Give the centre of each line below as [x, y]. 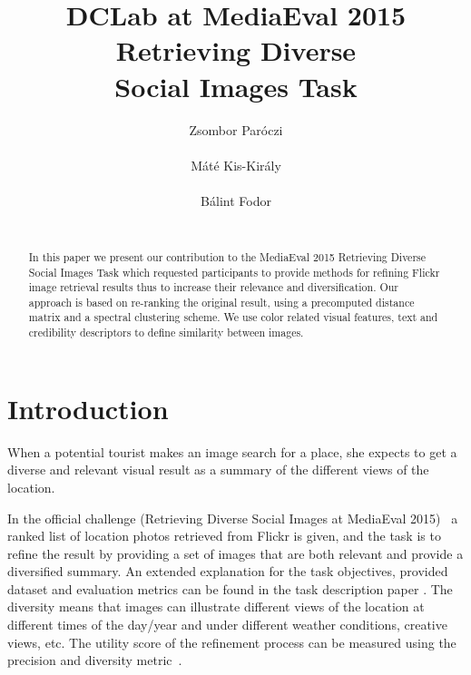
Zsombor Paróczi [236, 129]
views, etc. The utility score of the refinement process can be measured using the [232, 642]
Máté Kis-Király [236, 165]
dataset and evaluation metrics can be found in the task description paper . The [230, 588]
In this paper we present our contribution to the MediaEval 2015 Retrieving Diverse [227, 256]
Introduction [88, 408]
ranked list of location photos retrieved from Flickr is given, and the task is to [224, 536]
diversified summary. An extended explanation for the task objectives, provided [228, 571]
